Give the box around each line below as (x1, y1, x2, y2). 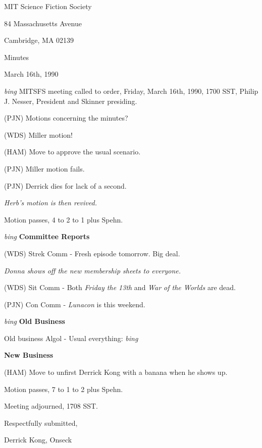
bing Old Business (4, 316, 65, 326)
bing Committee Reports (4, 231, 90, 242)
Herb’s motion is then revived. (4, 197, 97, 208)
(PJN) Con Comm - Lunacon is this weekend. (4, 299, 145, 309)
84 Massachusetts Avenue (4, 18, 82, 28)
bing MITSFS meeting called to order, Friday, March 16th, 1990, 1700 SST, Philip (4, 85, 258, 96)
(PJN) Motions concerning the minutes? (4, 113, 128, 123)
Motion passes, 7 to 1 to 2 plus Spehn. (4, 383, 123, 394)
